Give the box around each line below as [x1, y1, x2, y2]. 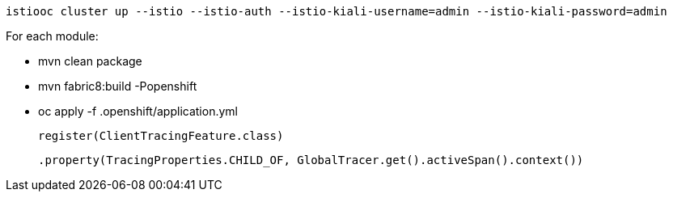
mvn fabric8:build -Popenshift [38, 79, 197, 93]
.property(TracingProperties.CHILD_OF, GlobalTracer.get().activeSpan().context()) [38, 154, 584, 166]
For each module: [6, 29, 99, 43]
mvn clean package [38, 54, 142, 68]
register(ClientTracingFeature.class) [38, 129, 284, 142]
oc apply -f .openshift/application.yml [38, 104, 238, 118]
